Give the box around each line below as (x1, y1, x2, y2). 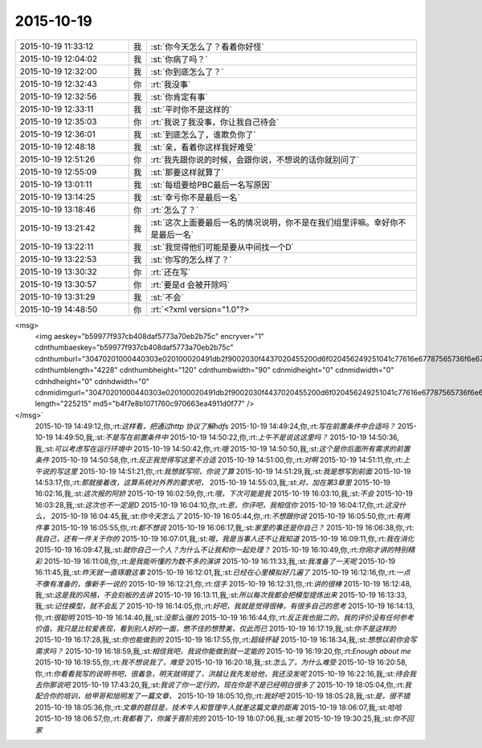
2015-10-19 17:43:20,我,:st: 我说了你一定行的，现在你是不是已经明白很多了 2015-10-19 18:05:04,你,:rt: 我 (71, 680, 412, 690)
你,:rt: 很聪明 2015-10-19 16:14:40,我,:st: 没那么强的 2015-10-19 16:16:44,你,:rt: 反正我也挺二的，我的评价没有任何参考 (35, 612, 414, 622)
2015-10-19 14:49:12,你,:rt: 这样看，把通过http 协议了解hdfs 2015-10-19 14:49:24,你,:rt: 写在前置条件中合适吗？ (35, 422, 396, 431)
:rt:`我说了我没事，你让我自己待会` (150, 116, 280, 128)
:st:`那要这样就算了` (150, 166, 224, 178)
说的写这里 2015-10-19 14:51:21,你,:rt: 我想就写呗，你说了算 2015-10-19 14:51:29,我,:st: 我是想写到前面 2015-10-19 (41, 466, 411, 476)
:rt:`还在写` (150, 266, 191, 277)
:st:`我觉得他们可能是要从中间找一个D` (150, 241, 295, 252)
